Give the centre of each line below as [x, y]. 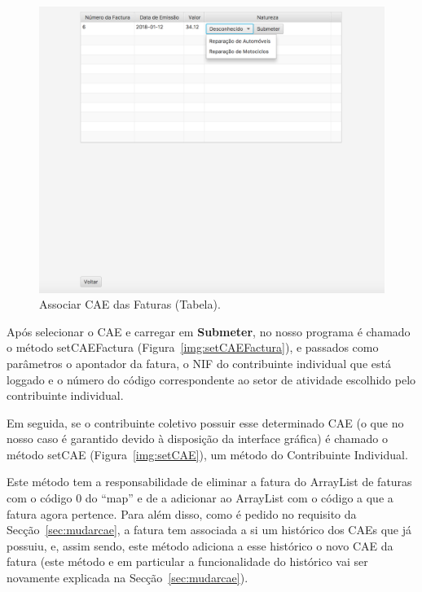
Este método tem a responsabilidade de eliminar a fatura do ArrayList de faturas [209, 482]
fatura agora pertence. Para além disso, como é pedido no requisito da [182, 513]
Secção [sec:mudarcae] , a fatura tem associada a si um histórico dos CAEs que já [209, 530]
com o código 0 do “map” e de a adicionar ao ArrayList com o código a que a [200, 498]
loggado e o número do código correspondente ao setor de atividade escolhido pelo [211, 379]
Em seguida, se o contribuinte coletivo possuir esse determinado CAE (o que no [205, 422]
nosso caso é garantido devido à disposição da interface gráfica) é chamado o [197, 439]
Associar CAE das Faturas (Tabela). [130, 304]
